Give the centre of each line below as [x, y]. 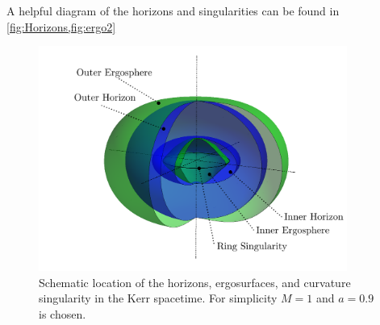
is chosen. [63, 314]
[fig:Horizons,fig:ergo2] [61, 26]
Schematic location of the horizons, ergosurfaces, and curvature [195, 282]
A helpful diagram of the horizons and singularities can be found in [173, 10]
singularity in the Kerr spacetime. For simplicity [158, 298]
